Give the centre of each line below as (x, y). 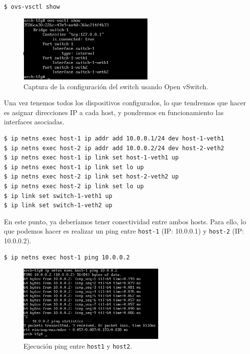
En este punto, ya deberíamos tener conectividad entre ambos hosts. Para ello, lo (125, 221)
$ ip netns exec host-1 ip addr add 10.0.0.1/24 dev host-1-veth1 (114, 138)
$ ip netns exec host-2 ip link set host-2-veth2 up (91, 177)
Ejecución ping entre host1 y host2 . (78, 346)
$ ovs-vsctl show (32, 7)
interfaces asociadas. (34, 122)
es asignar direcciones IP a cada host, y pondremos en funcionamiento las (114, 112)
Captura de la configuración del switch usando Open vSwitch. (116, 86)
